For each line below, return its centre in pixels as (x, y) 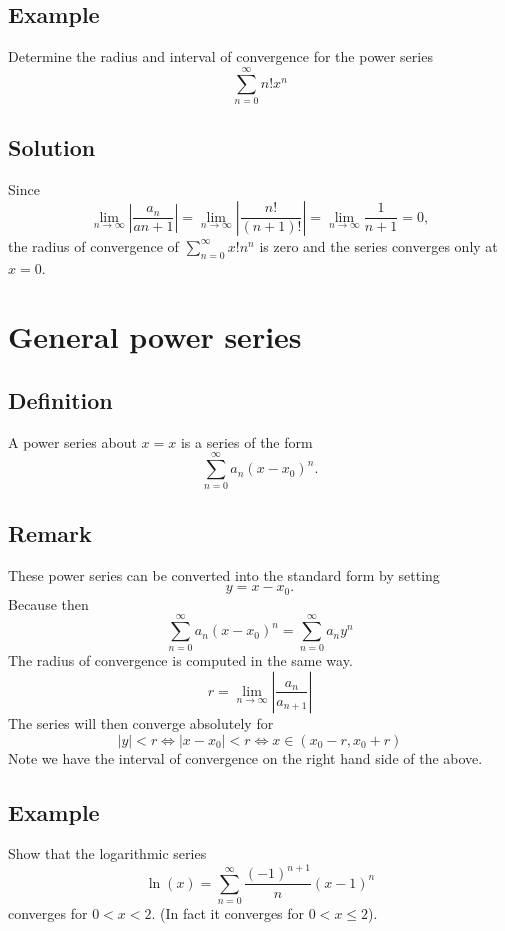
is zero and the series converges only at (378, 245)
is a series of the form (246, 441)
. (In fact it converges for (228, 913)
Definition (60, 399)
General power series (155, 336)
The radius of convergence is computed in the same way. (180, 660)
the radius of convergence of (93, 245)
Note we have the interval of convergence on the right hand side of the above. (245, 757)
